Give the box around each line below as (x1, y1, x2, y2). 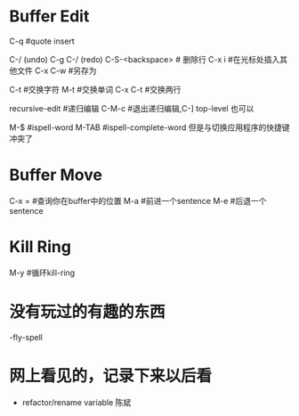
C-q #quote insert (9, 36, 76, 46)
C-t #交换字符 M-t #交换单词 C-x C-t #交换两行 (9, 84, 182, 94)
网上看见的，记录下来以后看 (9, 365, 213, 386)
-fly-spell (9, 331, 43, 342)
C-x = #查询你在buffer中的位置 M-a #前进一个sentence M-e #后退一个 (9, 195, 267, 206)
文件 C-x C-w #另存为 (16, 65, 97, 76)
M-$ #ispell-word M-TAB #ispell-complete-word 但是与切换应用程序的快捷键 (9, 122, 290, 133)
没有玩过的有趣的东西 (9, 302, 166, 322)
